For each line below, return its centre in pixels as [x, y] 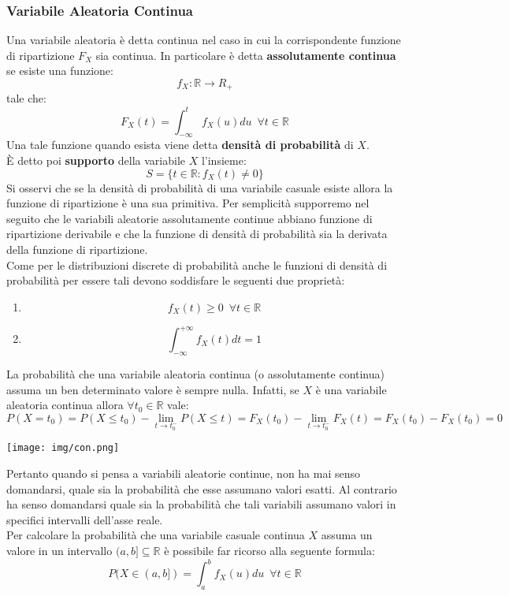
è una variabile [351, 389]
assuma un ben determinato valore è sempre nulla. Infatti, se [153, 389]
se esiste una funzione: [60, 71]
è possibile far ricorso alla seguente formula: [269, 551]
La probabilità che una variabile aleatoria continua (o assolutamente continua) [195, 373]
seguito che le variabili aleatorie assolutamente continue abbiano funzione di [189, 218]
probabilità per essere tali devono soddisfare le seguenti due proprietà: [176, 280]
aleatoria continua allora [65, 405]
